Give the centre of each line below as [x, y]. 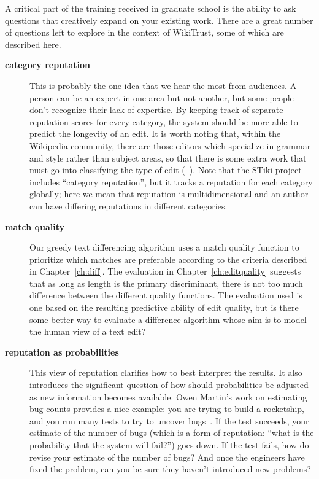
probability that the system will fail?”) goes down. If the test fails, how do [169, 445]
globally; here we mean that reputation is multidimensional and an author [169, 194]
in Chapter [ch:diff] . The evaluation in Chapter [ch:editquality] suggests [165, 271]
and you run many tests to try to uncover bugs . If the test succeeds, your [169, 420]
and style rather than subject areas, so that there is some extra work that [168, 158]
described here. [33, 44]
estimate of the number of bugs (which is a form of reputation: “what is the [172, 433]
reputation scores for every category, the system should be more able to [164, 121]
